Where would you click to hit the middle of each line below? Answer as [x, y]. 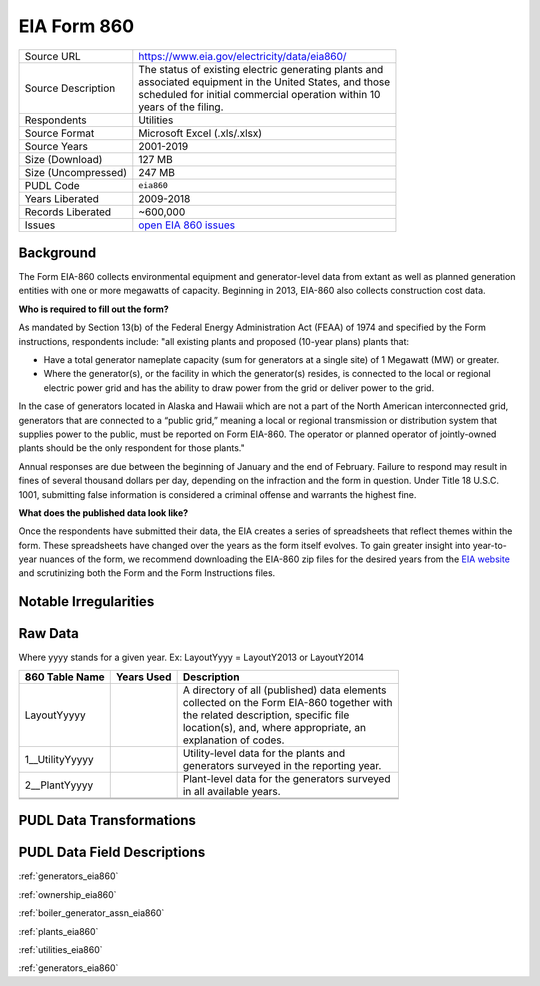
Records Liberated [68, 212]
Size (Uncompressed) [75, 172]
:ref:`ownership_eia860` [67, 894]
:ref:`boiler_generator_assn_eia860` [91, 913]
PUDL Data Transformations [107, 820]
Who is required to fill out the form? [93, 309]
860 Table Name [64, 677]
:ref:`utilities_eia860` [61, 949]
